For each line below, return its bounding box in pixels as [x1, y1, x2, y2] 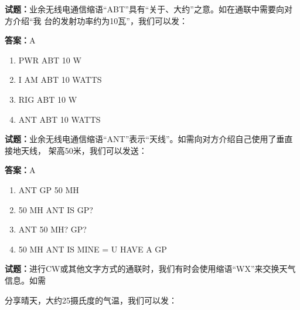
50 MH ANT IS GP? [18, 203, 93, 215]
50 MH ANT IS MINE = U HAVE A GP [18, 242, 167, 255]
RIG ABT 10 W [18, 93, 77, 105]
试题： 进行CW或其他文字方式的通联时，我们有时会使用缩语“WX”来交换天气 [5, 262, 296, 275]
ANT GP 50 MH [18, 183, 79, 196]
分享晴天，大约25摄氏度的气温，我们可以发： [5, 294, 177, 306]
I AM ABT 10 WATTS [18, 73, 102, 86]
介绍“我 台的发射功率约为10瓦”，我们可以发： [12, 14, 187, 26]
